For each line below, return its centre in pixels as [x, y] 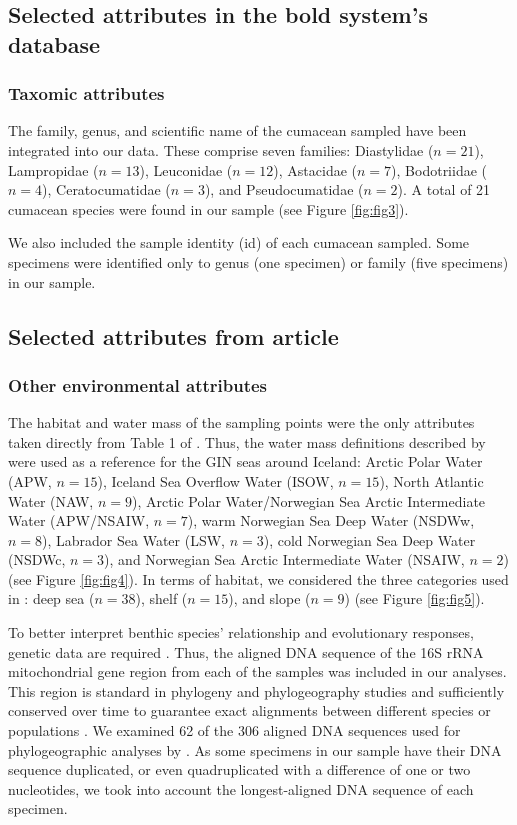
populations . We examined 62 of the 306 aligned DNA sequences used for [234, 730]
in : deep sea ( [51, 598]
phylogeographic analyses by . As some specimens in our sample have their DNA [255, 749]
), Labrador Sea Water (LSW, [133, 539]
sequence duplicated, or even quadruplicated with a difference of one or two [239, 769]
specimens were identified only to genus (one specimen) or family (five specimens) [258, 261]
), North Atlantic [431, 480]
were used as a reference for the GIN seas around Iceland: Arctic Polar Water [245, 461]
